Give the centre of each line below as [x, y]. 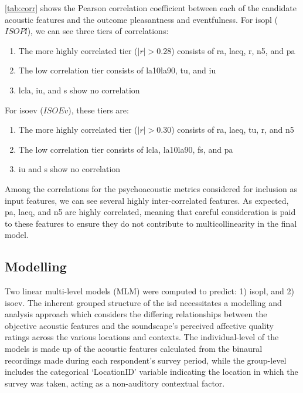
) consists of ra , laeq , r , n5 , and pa [233, 50]
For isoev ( [24, 110]
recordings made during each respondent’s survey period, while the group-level [146, 360]
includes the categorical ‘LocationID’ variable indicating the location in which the [151, 372]
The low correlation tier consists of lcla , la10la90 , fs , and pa [126, 149]
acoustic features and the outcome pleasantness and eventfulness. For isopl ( [141, 19]
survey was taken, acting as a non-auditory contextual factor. [115, 383]
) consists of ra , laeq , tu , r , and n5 [233, 130]
